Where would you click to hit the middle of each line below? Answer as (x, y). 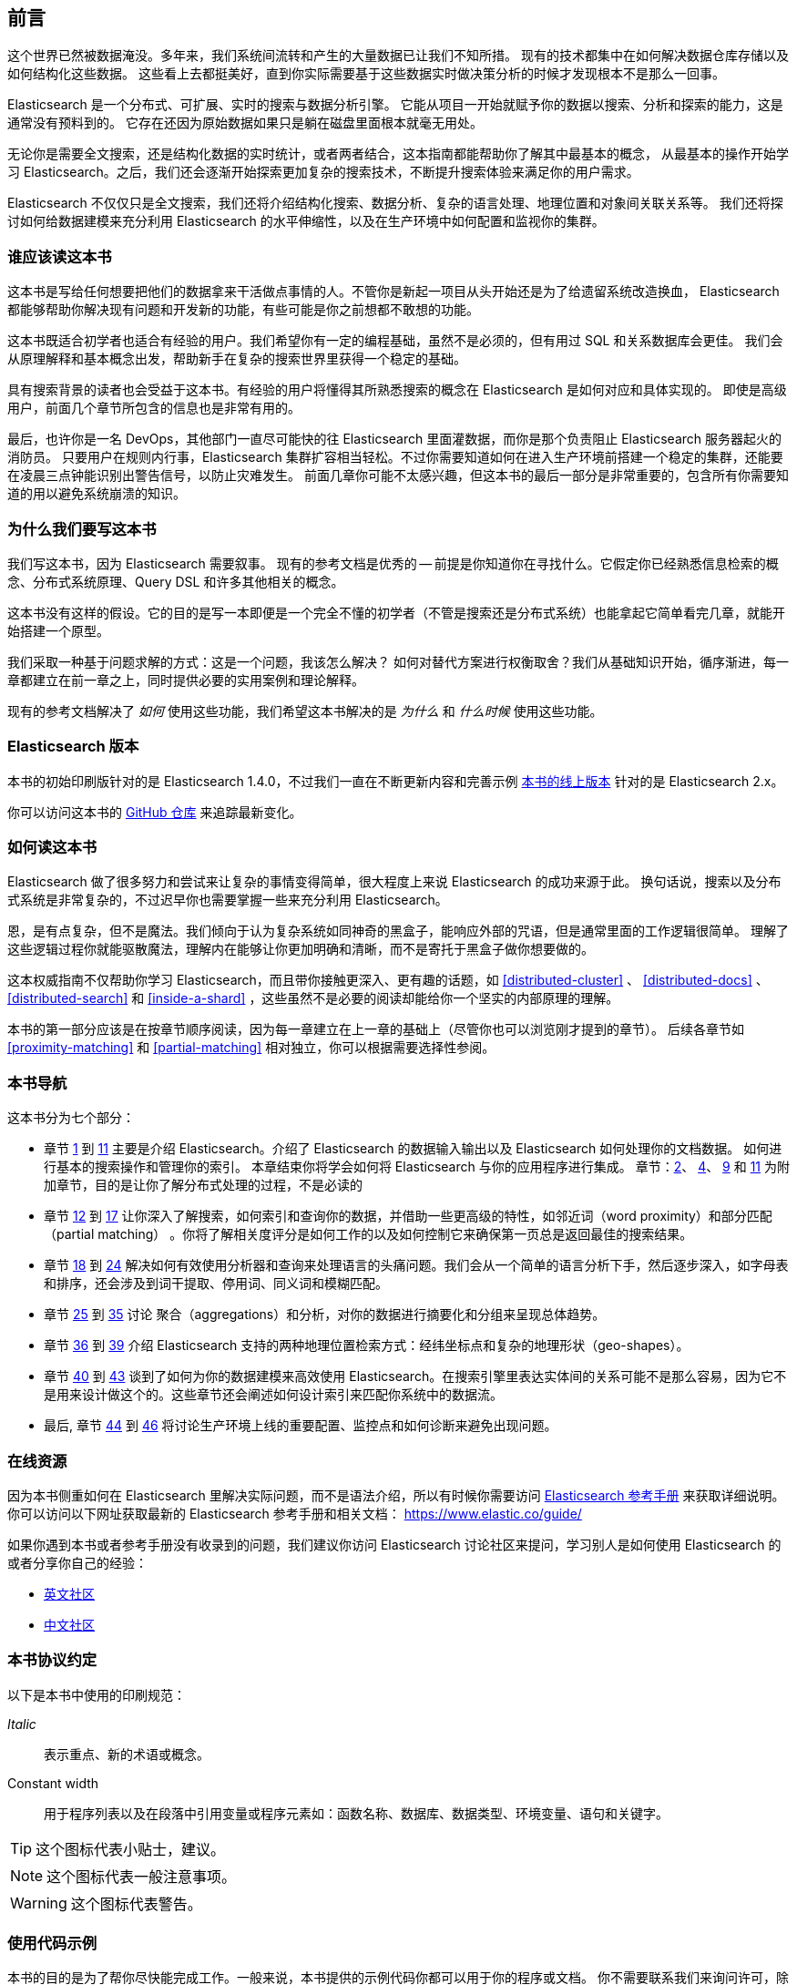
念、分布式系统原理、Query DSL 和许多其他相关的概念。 (176, 581)
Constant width (53, 1783)
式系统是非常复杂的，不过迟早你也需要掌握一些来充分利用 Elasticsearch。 (228, 900)
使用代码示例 (52, 1944)
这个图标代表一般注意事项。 (142, 1876)
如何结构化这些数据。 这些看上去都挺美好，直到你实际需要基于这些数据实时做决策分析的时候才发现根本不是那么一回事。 (366, 74)
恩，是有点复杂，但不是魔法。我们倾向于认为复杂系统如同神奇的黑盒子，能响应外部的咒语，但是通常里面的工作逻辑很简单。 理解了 (398, 931)
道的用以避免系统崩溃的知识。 (97, 494)
